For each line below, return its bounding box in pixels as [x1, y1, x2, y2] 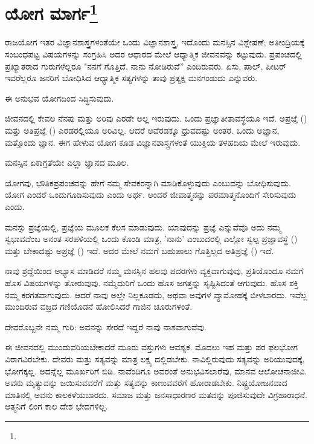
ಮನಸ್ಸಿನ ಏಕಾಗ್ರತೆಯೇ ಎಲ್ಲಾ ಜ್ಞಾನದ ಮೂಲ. [5, 156, 129, 169]
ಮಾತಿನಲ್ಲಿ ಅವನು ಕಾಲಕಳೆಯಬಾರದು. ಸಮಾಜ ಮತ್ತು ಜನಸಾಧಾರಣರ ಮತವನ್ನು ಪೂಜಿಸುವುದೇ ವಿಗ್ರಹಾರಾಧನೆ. [5, 388, 307, 400]
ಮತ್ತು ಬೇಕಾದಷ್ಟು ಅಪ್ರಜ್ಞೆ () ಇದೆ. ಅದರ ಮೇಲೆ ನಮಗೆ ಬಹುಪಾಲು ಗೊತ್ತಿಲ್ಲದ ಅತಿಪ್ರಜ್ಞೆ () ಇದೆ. [5, 244, 274, 256]
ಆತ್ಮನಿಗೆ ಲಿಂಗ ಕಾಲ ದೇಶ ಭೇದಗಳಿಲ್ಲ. [5, 400, 108, 413]
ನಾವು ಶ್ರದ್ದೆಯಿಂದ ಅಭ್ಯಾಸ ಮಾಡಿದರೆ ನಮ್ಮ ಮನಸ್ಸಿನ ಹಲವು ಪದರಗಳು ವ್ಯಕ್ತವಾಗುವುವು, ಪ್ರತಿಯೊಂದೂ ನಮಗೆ [5, 264, 304, 277]
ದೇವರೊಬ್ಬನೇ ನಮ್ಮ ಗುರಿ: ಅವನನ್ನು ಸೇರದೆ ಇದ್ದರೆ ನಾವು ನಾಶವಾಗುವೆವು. [5, 320, 207, 333]
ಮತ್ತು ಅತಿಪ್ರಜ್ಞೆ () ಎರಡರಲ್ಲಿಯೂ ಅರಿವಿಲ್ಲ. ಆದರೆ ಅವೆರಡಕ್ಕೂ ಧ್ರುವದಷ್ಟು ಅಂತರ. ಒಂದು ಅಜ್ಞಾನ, [5, 124, 280, 137]
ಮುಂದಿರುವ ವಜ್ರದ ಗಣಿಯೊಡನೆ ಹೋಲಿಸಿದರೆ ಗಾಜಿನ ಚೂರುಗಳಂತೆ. [5, 300, 193, 313]
